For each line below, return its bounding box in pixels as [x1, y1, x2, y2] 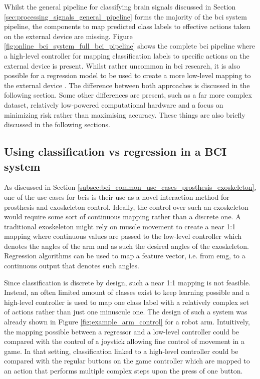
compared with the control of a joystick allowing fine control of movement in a [4, 336, 245, 346]
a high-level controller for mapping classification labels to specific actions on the [4, 50, 249, 61]
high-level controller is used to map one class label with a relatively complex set [4, 296, 249, 307]
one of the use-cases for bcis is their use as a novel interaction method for [4, 191, 229, 202]
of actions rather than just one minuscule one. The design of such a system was [4, 306, 247, 317]
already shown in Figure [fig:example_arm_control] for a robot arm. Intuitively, [4, 316, 250, 327]
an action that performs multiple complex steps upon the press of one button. [4, 365, 243, 375]
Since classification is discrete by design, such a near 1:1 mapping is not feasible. [4, 277, 251, 287]
